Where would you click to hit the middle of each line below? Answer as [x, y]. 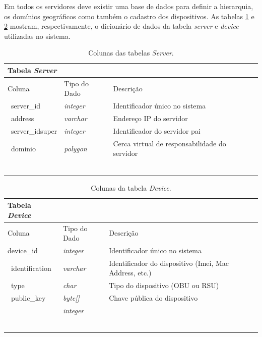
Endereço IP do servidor [150, 118]
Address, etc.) [130, 273]
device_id [23, 250]
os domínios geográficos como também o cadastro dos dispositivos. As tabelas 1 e [129, 16]
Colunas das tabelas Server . [131, 53]
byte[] [71, 298]
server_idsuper [34, 130]
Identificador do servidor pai [157, 130]
